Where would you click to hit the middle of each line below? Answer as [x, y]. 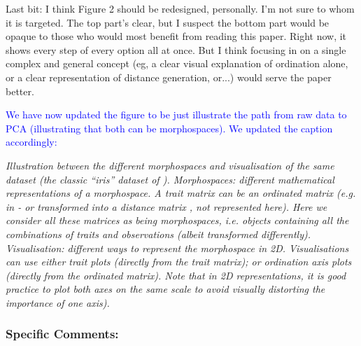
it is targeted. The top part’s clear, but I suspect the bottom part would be [168, 22]
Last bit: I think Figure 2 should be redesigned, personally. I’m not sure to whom [180, 8]
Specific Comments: [62, 334]
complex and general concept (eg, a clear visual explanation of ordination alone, [177, 63]
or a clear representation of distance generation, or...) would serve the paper [169, 77]
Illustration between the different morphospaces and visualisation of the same [170, 165]
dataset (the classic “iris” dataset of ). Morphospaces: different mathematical [170, 179]
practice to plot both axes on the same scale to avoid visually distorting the [165, 289]
